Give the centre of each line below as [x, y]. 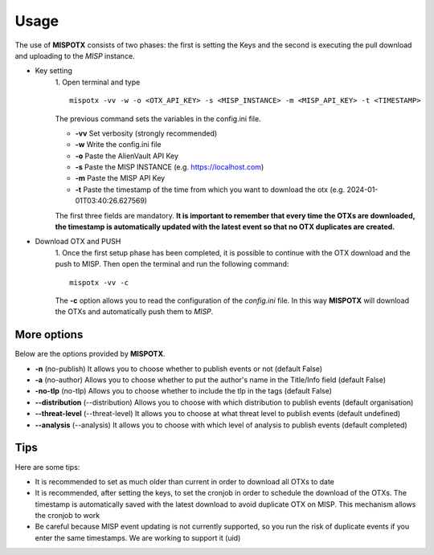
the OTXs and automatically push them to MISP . [134, 312]
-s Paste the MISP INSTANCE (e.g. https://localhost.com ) [170, 167]
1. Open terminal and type [98, 82]
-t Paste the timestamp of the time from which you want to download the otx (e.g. [210, 190]
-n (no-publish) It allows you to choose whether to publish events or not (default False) [179, 369]
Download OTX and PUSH [78, 242]
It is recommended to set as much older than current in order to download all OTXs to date [185, 481]
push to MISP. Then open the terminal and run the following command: [172, 264]
